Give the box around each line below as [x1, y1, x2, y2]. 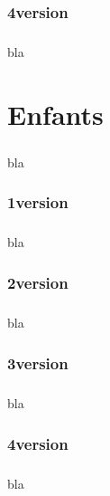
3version [7, 351, 69, 374]
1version [7, 191, 69, 214]
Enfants [7, 96, 104, 132]
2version [7, 271, 69, 293]
